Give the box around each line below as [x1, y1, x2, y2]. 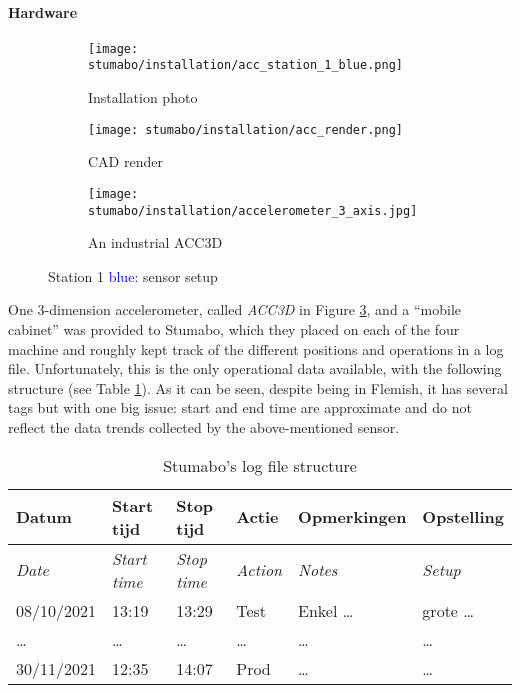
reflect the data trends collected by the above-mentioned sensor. [8, 417, 400, 438]
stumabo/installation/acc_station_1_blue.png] [88, 58, 403, 73]
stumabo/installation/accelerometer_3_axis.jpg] [88, 203, 418, 218]
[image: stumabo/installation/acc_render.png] [88, 122, 403, 137]
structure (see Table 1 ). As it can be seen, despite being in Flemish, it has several [8, 377, 508, 398]
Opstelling [422, 505, 504, 529]
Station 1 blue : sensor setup [48, 265, 218, 286]
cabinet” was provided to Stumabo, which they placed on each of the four [8, 319, 460, 340]
